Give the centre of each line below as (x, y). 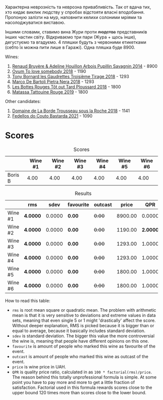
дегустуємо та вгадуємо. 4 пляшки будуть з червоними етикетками (76, 42)
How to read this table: (28, 300)
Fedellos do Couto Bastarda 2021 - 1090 (52, 116)
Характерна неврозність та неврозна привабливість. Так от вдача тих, (78, 7)
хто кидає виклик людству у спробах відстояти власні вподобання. (75, 12)
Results (83, 193)
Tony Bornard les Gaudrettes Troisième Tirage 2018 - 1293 (71, 76)
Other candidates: (23, 101)
